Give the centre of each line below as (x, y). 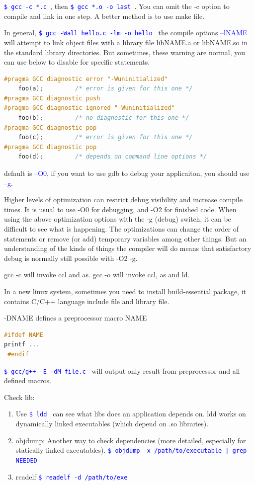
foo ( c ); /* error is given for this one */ (105, 137)
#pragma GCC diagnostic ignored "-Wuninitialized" (89, 108)
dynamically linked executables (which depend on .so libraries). (112, 424)
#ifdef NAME (24, 335)
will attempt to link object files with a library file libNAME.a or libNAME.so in (126, 42)
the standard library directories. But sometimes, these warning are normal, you (125, 52)
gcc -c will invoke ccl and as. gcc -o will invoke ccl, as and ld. (97, 275)
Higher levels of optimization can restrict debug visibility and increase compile (123, 200)
